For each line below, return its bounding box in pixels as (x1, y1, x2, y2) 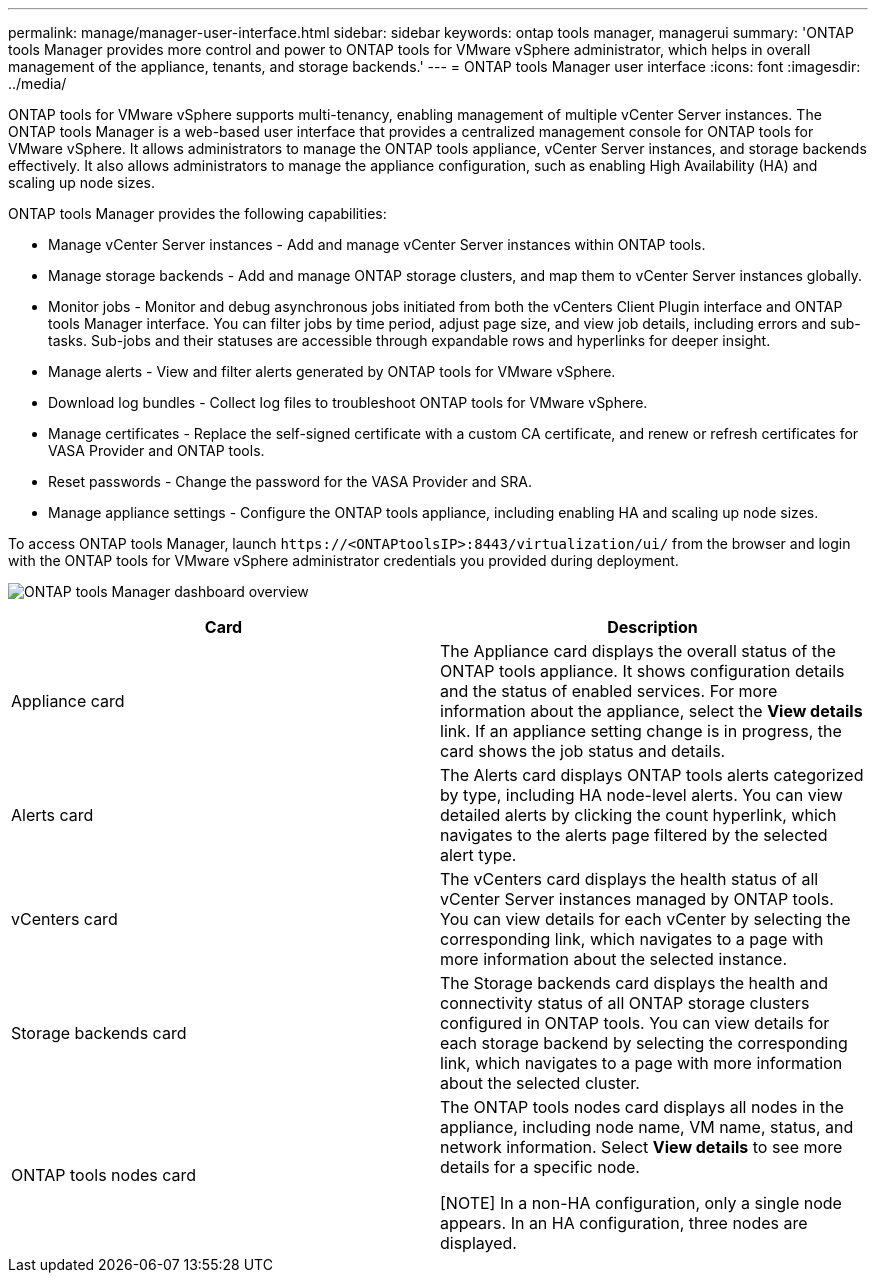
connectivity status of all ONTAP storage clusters (440, 993, 810, 1013)
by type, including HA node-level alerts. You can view (440, 785, 843, 805)
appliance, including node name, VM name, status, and (440, 1117, 854, 1137)
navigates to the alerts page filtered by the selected (440, 825, 828, 845)
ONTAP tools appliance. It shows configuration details (440, 661, 845, 681)
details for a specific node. (440, 1157, 640, 1177)
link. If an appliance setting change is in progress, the (440, 721, 842, 741)
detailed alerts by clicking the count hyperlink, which (440, 805, 837, 825)
